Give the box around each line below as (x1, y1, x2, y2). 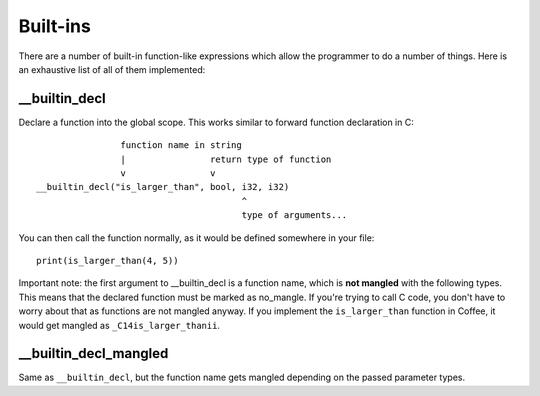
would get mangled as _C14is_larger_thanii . (18, 319, 220, 331)
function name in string (120, 140, 242, 151)
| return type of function (120, 153, 332, 165)
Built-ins (18, 15, 92, 37)
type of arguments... (241, 210, 348, 221)
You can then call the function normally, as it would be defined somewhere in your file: (18, 231, 375, 244)
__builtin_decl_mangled (18, 345, 169, 362)
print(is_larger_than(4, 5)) (36, 255, 179, 266)
